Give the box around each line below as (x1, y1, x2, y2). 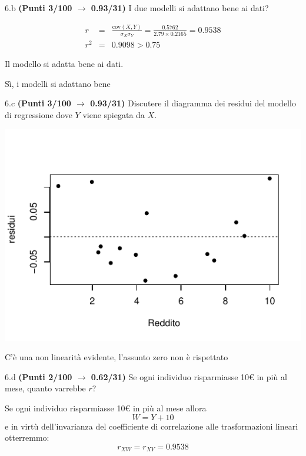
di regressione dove (5, 109, 72, 121)
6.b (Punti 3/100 (5, 2, 72, 14)
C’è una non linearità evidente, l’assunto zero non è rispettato (5, 351, 228, 363)
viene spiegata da (82, 109, 145, 121)
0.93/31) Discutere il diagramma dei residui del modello (90, 97, 296, 109)
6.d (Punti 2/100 (5, 370, 72, 383)
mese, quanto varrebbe (5, 382, 86, 394)
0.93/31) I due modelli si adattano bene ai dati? (91, 2, 269, 14)
